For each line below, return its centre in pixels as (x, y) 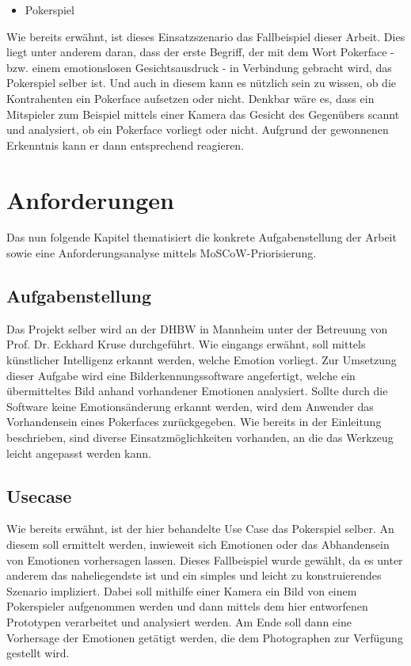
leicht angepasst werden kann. (79, 453)
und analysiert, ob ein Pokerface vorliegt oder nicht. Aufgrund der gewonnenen (198, 129)
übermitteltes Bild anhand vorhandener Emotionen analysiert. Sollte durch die (197, 391)
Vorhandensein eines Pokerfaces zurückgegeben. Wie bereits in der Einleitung (194, 422)
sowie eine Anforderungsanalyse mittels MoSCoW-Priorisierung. (162, 253)
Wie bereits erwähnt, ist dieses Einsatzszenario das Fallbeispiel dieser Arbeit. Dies (206, 36)
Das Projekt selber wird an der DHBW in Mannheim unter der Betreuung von (197, 328)
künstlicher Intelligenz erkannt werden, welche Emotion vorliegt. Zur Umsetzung (202, 360)
